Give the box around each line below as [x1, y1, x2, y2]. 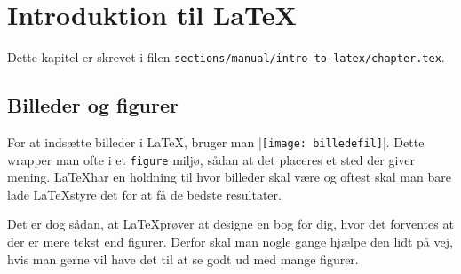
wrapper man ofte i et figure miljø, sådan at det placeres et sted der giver [7, 150, 416, 168]
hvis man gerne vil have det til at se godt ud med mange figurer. [7, 249, 359, 268]
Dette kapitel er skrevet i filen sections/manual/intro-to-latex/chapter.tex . [7, 48, 445, 67]
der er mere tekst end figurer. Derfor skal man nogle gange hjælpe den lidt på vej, [7, 232, 453, 251]
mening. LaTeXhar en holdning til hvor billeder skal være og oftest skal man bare [7, 168, 451, 186]
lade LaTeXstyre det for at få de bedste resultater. [7, 184, 282, 203]
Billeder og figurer [7, 91, 179, 119]
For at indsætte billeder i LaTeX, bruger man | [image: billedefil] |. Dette [7, 132, 425, 151]
